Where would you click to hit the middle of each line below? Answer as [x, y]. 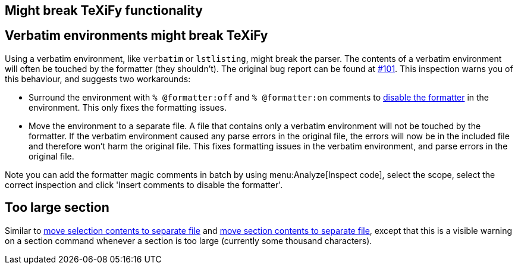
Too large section [57, 208]
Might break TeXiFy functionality [104, 10]
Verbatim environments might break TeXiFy [136, 36]
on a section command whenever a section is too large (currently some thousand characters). [189, 240]
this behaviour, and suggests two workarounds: [98, 79]
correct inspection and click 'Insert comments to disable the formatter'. [144, 184]
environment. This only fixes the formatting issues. [128, 107]
